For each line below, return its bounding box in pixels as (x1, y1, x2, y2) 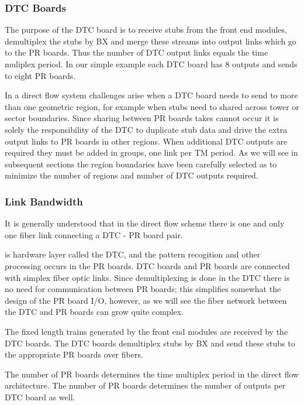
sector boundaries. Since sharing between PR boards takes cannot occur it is (5, 112, 279, 124)
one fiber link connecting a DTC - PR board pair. (5, 228, 183, 241)
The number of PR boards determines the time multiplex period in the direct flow (5, 368, 299, 380)
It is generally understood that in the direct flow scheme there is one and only (5, 217, 285, 229)
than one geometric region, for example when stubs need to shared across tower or (5, 100, 299, 112)
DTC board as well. (5, 390, 75, 403)
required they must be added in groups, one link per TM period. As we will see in (5, 146, 298, 159)
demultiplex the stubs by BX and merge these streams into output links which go (5, 35, 296, 47)
